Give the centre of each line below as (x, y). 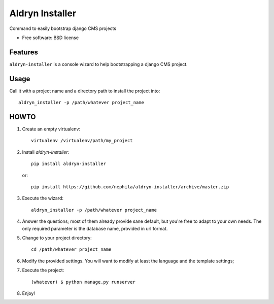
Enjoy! (29, 293)
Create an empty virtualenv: (51, 129)
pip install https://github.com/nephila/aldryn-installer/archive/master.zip (130, 187)
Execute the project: (43, 270)
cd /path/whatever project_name (71, 249)
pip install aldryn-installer (69, 164)
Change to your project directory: (57, 238)
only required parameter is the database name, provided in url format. (95, 228)
